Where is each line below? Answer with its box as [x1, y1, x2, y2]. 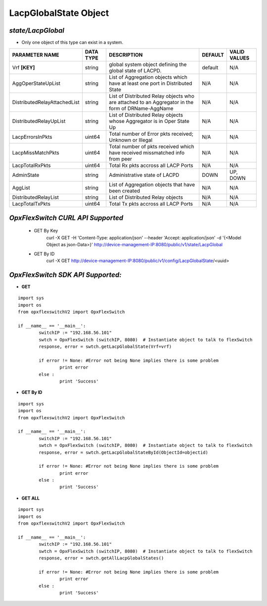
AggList [12, 184, 30, 191]
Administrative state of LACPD [109, 171, 179, 178]
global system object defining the [109, 61, 187, 68]
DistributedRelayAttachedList [12, 99, 80, 106]
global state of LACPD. [109, 67, 162, 74]
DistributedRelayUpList [12, 118, 66, 125]
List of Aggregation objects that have [109, 181, 195, 188]
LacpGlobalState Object [9, 7, 109, 18]
